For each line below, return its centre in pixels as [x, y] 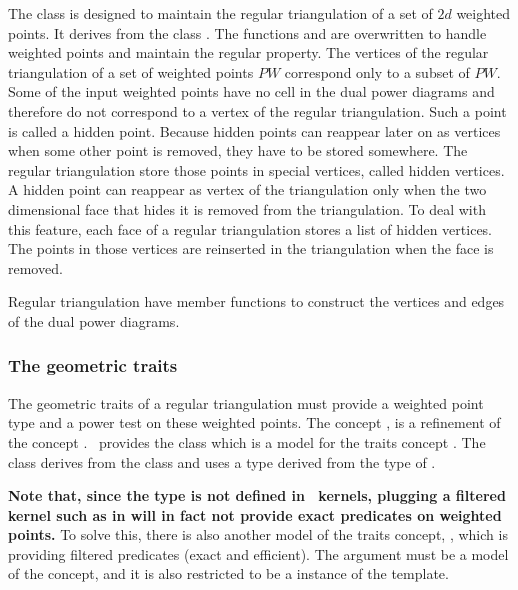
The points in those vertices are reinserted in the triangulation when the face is [251, 248]
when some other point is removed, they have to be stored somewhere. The [238, 150]
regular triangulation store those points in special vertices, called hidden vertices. [256, 169]
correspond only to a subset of [377, 71]
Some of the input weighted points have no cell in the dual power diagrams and [251, 91]
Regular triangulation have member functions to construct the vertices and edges [256, 301]
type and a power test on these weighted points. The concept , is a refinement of [254, 422]
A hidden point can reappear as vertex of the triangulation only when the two [247, 189]
